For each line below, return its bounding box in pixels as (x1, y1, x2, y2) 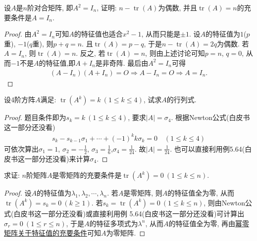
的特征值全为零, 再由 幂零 (168, 218, 249, 228)
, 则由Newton (204, 197, 245, 207)
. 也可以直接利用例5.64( (170, 143, 245, 154)
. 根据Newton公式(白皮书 (171, 112, 250, 122)
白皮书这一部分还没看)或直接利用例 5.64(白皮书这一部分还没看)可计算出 (13, 208, 245, 218)
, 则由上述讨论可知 (145, 48, 205, 58)
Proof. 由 (4, 29, 32, 39)
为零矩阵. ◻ (106, 228, 146, 238)
